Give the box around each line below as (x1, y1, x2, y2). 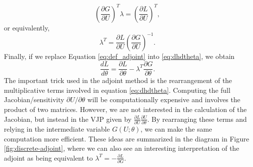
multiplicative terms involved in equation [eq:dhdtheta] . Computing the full (4, 84, 230, 95)
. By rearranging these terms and (147, 113, 247, 124)
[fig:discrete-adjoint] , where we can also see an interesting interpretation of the (4, 143, 239, 153)
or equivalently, (4, 22, 50, 32)
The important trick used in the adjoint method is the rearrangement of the (4, 75, 232, 85)
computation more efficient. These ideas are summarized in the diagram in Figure (4, 133, 249, 143)
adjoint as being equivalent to (4, 152, 93, 163)
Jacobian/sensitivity (4, 94, 64, 105)
